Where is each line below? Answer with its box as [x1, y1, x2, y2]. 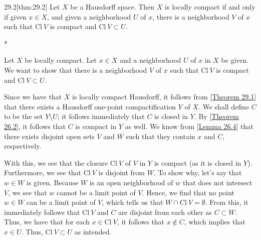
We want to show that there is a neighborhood [4, 64, 147, 75]
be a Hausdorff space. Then [70, 2, 155, 12]
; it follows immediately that [57, 111, 145, 122]
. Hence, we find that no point [142, 187, 235, 197]
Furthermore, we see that [4, 167, 81, 178]
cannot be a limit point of [56, 187, 136, 197]
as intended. [74, 226, 112, 236]
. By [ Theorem [194, 111, 239, 122]
